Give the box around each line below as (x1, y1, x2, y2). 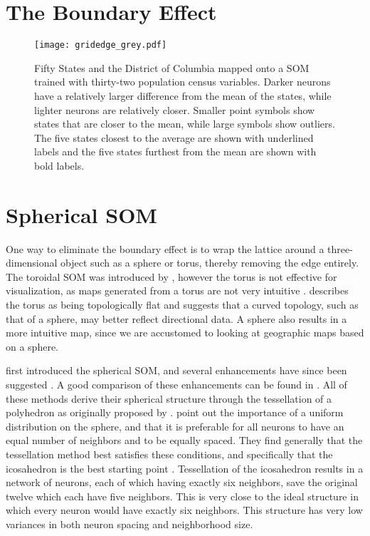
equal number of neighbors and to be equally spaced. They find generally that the (6, 433, 363, 448)
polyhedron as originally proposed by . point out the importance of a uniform (6, 405, 344, 420)
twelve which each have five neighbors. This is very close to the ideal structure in (6, 488, 359, 503)
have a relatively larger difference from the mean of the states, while (34, 88, 332, 103)
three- (327, 241, 353, 256)
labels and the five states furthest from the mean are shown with (34, 144, 317, 159)
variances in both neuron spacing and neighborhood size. (6, 516, 253, 531)
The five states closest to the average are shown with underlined (34, 130, 314, 145)
